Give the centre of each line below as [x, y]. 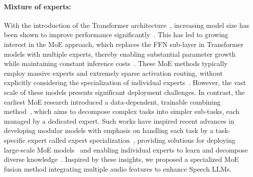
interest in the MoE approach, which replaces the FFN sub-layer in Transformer [124, 44]
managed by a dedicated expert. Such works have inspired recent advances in [119, 121]
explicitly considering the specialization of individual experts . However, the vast [125, 82]
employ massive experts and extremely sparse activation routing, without [114, 73]
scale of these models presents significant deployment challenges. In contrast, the [124, 92]
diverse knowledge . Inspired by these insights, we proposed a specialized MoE [121, 159]
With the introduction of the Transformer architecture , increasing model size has [127, 25]
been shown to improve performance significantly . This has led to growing [116, 34]
